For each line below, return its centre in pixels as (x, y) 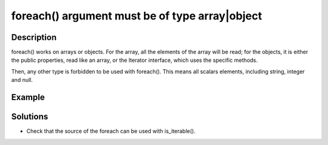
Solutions (30, 117)
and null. (22, 80)
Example (28, 97)
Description (34, 37)
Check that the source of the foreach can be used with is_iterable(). (111, 131)
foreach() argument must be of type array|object (137, 16)
